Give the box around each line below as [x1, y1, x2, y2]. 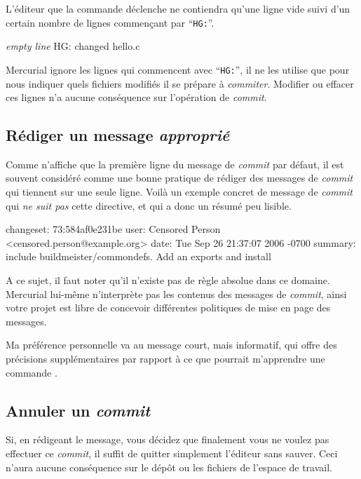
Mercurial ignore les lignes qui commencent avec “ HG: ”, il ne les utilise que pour [6, 62, 350, 76]
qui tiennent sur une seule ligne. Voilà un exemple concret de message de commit [6, 184, 353, 199]
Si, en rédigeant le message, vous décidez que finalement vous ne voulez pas [6, 432, 329, 447]
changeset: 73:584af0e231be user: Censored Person [6, 222, 221, 236]
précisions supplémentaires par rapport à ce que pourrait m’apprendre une [6, 351, 325, 366]
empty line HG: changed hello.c [6, 39, 140, 53]
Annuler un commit [6, 399, 151, 421]
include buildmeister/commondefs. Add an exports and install [6, 249, 271, 264]
